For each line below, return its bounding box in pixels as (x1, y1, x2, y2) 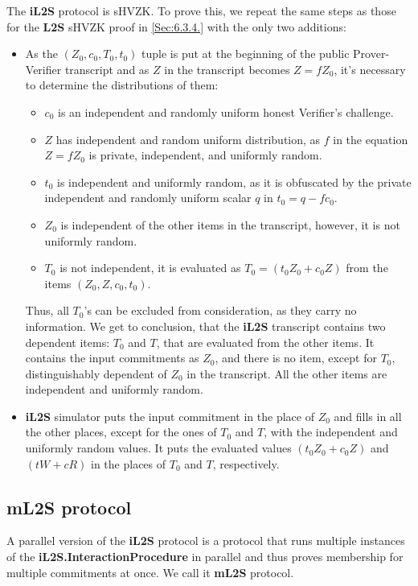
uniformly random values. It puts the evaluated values (25, 439, 292, 456)
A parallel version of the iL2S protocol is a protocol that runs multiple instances (6, 532, 405, 549)
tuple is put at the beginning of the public (141, 45, 350, 62)
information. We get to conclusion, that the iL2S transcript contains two (25, 317, 386, 334)
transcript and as (64, 60, 150, 77)
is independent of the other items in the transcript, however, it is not (60, 216, 400, 233)
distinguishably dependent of (25, 365, 167, 382)
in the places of (91, 455, 166, 472)
